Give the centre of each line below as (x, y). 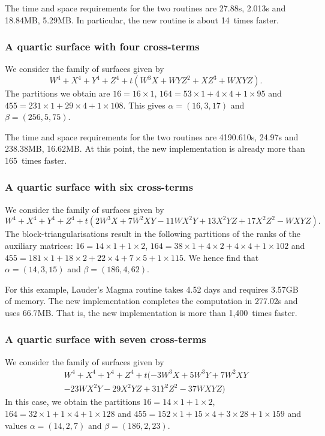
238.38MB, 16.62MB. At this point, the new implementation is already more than (155, 148)
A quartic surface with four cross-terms (102, 46)
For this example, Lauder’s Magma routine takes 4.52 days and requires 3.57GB (152, 289)
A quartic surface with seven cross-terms (106, 339)
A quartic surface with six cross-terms (99, 187)
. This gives (144, 105)
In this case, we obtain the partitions (73, 402)
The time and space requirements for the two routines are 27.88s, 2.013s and (145, 8)
